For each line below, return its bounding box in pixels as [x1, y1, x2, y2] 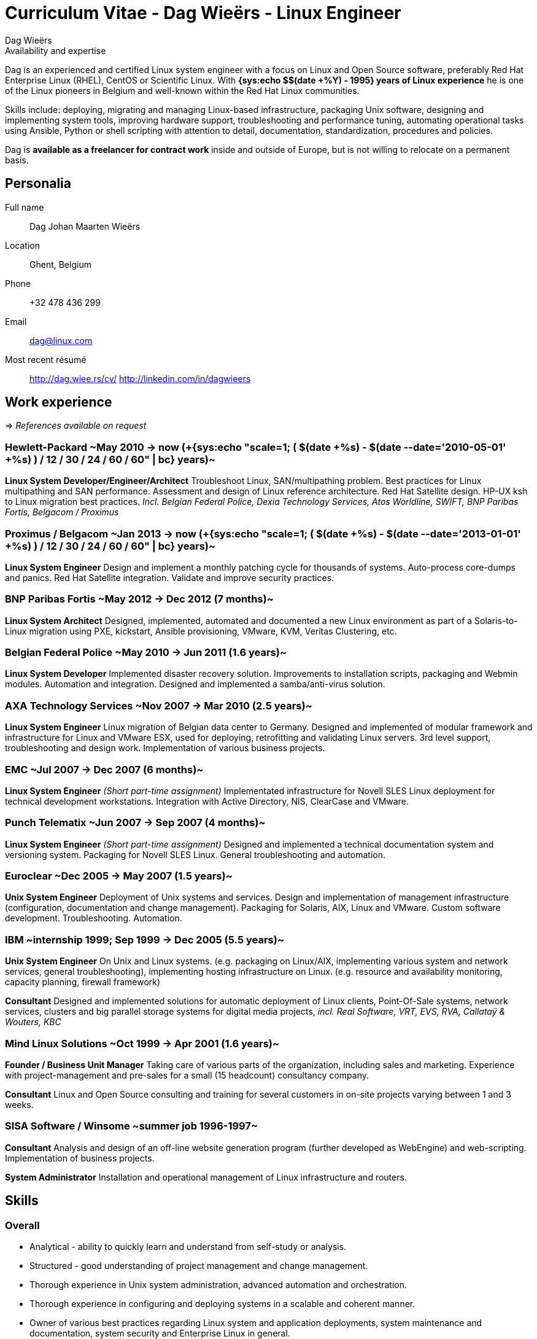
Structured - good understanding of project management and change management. [29, 1260, 368, 1271]
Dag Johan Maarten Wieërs [29, 221, 141, 232]
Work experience [5, 394, 112, 410]
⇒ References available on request [5, 420, 147, 431]
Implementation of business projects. [5, 1152, 155, 1163]
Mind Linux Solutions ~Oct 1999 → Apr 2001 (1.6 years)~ [5, 1037, 280, 1050]
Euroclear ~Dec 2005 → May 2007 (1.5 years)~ [5, 870, 233, 883]
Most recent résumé [5, 354, 87, 365]
